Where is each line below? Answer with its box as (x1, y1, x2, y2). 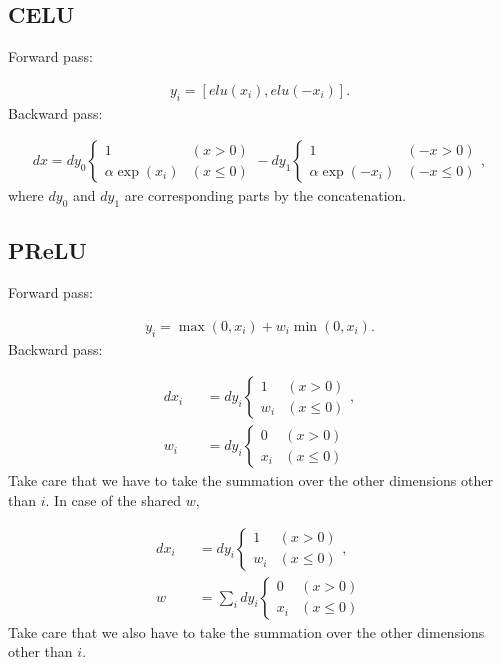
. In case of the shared (45, 489, 182, 510)
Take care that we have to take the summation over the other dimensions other (8, 470, 493, 491)
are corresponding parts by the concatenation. (124, 185, 407, 206)
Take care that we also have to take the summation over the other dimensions (8, 621, 485, 642)
